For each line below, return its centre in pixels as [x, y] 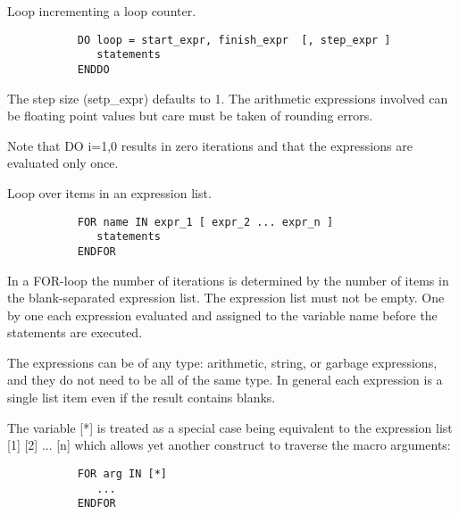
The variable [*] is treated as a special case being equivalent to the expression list [230, 427]
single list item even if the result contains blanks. [142, 398]
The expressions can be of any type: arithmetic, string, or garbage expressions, [222, 362]
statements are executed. [75, 332]
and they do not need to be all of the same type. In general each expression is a [225, 380]
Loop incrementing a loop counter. [102, 11]
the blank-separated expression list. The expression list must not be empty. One [226, 298]
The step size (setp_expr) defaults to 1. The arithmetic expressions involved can [228, 98]
